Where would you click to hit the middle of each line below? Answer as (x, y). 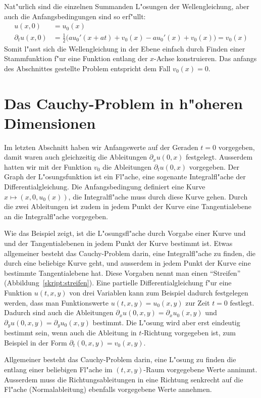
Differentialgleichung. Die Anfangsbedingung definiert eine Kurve (105, 187)
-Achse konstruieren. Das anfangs (205, 58)
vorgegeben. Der (214, 166)
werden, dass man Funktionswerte (57, 302)
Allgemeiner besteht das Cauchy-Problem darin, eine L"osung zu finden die (120, 359)
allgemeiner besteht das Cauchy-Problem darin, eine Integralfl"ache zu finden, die (130, 253)
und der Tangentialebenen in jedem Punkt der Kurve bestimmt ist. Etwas (118, 243)
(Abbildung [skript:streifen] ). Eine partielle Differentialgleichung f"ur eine (118, 283)
